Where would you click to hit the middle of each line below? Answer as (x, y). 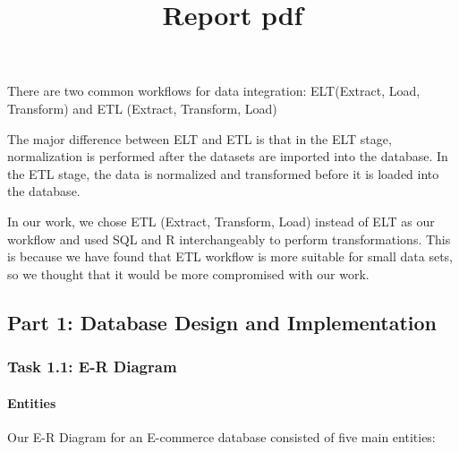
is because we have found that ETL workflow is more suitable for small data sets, (230, 256)
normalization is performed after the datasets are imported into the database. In (228, 156)
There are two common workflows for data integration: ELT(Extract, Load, (214, 91)
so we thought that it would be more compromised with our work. (188, 273)
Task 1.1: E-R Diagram (92, 367)
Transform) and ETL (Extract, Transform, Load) (142, 108)
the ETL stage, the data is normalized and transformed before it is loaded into (223, 173)
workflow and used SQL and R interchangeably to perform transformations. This (229, 239)
